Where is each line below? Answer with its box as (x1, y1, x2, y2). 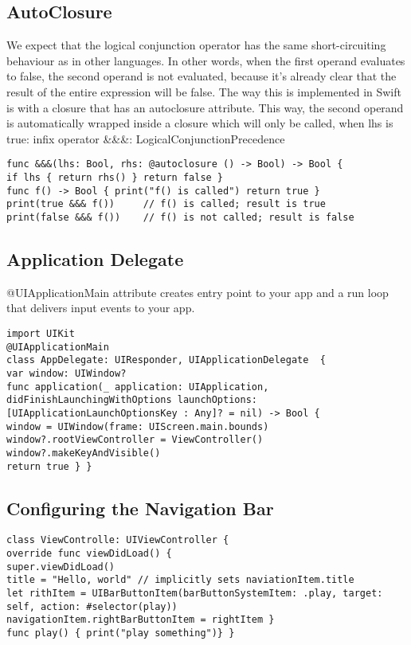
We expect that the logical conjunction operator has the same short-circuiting (6, 37, 386, 53)
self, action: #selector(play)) (6, 600, 178, 612)
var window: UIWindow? (6, 368, 127, 379)
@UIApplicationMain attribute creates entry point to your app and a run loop (6, 283, 389, 300)
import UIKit (6, 328, 75, 340)
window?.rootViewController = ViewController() (6, 434, 264, 446)
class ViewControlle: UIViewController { (6, 534, 229, 546)
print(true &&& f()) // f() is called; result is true (6, 198, 326, 210)
